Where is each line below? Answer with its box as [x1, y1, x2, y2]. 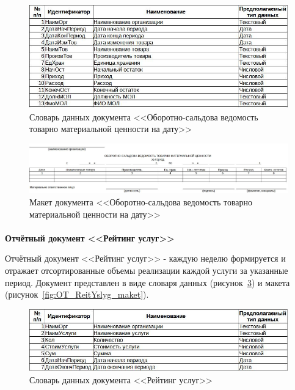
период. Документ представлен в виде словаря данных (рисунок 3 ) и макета [5, 276, 290, 289]
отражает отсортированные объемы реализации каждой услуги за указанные [5, 263, 288, 276]
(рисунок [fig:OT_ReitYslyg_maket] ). [5, 288, 149, 301]
